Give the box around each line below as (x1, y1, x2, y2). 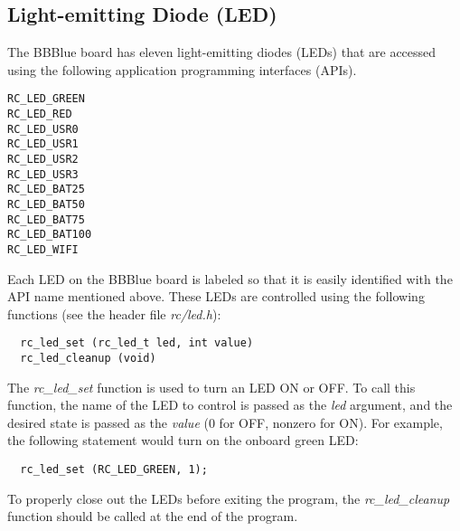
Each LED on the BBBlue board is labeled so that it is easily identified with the (7, 269, 453, 288)
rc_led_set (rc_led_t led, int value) (20, 337, 254, 350)
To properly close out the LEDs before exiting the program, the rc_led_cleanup (7, 488, 450, 507)
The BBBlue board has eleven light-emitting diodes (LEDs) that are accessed (7, 43, 437, 62)
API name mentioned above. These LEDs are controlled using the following (7, 287, 425, 306)
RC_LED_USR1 (7, 137, 79, 151)
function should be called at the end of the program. (7, 507, 298, 526)
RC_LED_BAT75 (7, 213, 85, 226)
